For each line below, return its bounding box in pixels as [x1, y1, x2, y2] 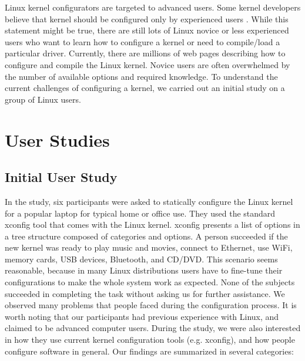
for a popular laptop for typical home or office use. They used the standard [5, 207, 276, 219]
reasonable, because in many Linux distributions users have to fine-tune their [5, 264, 283, 276]
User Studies [5, 127, 110, 151]
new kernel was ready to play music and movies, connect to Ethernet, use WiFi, [5, 241, 293, 254]
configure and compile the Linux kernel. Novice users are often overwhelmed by [5, 58, 290, 70]
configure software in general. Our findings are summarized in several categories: [5, 345, 294, 357]
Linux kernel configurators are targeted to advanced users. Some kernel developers [5, 1, 301, 13]
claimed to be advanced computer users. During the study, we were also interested [5, 322, 301, 334]
